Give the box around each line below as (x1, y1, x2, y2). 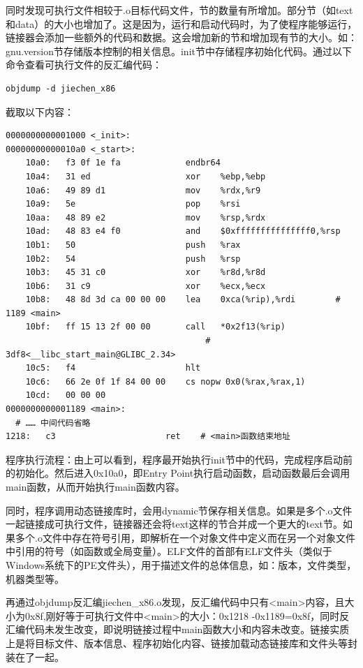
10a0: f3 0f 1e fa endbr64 (25, 158, 221, 168)
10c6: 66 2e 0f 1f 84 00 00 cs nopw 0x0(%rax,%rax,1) (25, 376, 306, 387)
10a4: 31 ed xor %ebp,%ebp (25, 171, 266, 181)
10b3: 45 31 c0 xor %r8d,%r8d (25, 267, 266, 278)
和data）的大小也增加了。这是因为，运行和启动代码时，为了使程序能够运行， (6, 16, 357, 31)
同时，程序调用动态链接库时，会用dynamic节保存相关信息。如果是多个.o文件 (6, 503, 353, 517)
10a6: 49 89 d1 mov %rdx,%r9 (25, 185, 261, 195)
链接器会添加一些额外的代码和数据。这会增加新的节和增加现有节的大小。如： (6, 30, 357, 45)
